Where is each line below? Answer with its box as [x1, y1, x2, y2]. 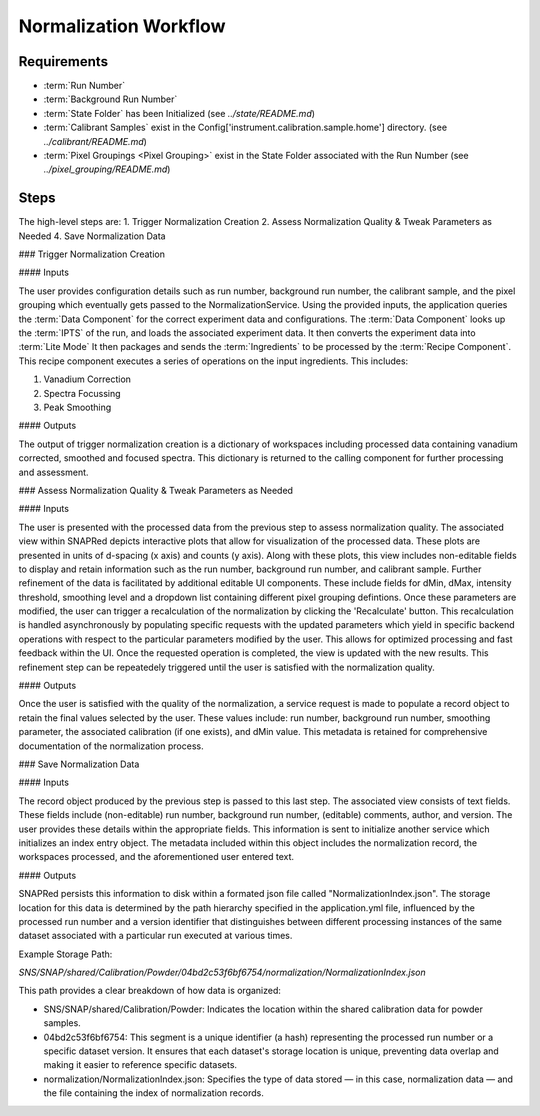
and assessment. [18, 466, 89, 478]
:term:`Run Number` [43, 80, 126, 92]
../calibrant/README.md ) [43, 135, 147, 147]
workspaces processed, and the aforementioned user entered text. [18, 851, 295, 863]
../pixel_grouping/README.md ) [43, 163, 171, 175]
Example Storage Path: [18, 948, 113, 960]
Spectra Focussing [43, 387, 121, 399]
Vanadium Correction [43, 373, 132, 385]
